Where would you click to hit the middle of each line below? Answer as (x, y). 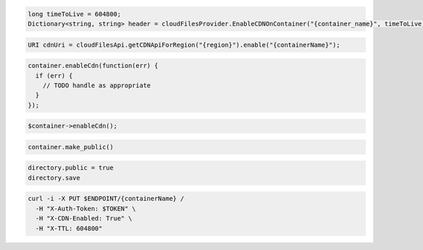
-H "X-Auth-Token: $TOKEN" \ (86, 208)
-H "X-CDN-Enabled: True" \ (84, 219)
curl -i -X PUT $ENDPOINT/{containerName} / (106, 199)
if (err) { (54, 75)
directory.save (54, 177)
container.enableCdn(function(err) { (93, 66)
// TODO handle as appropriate (97, 85)
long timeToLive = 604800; (74, 14)
